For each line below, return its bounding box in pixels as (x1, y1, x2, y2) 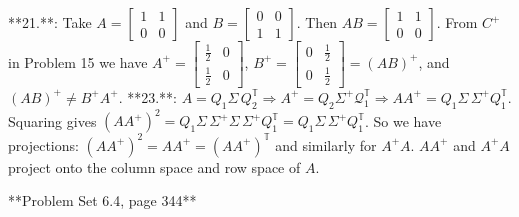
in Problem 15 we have (8, 51, 148, 72)
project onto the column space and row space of (8, 156, 301, 177)
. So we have (364, 110, 442, 131)
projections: (8, 134, 79, 155)
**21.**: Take (8, 12, 92, 32)
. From (436, 12, 478, 32)
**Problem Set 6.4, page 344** (8, 190, 197, 211)
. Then (296, 12, 338, 32)
